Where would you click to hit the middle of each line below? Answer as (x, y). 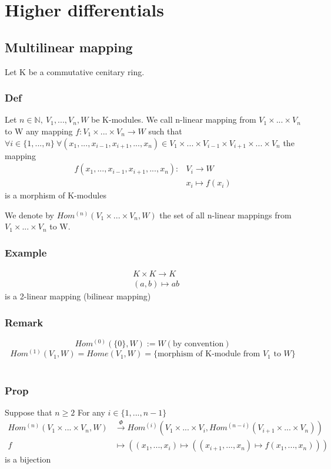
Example (26, 252)
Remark (24, 322)
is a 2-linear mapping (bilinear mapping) (78, 296)
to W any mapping (39, 131)
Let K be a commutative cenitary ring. (75, 71)
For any (91, 412)
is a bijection (28, 459)
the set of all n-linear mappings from (225, 215)
